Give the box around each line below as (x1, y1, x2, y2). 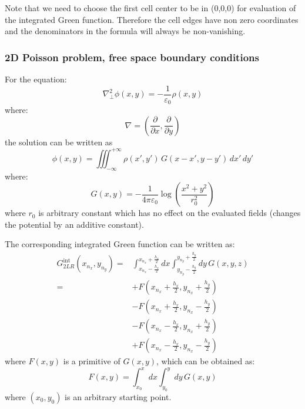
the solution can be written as (5, 135, 113, 148)
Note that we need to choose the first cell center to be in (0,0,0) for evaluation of (5, 2, 296, 14)
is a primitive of (63, 355, 120, 367)
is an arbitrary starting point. (65, 391, 172, 403)
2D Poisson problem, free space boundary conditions (5, 49, 259, 64)
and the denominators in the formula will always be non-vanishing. (5, 25, 246, 37)
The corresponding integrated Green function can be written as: (5, 238, 235, 250)
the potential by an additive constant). (5, 218, 144, 230)
